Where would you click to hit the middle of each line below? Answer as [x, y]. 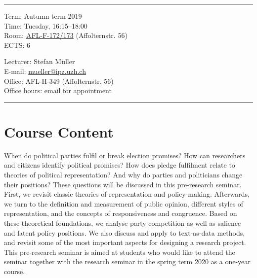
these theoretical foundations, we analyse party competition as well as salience [123, 223]
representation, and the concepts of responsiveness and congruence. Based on [121, 213]
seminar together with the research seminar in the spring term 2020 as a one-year [127, 261]
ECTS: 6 [17, 45]
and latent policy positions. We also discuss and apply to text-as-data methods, [125, 232]
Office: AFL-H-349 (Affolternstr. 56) [59, 81]
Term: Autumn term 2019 [43, 16]
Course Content [59, 131]
